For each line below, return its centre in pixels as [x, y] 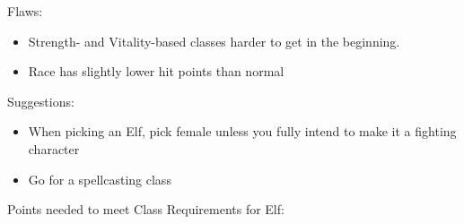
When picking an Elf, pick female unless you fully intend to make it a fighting [242, 131]
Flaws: [25, 11]
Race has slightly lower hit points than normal [156, 71]
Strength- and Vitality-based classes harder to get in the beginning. [214, 41]
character [54, 148]
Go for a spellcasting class [100, 179]
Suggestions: [41, 101]
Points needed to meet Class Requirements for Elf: [146, 209]
